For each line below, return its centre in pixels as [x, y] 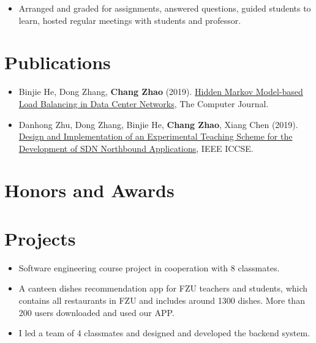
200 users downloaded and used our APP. [96, 312]
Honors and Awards [89, 190]
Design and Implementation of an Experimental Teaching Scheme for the [156, 136]
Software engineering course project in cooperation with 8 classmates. [149, 267]
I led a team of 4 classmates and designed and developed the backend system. [164, 333]
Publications [58, 62]
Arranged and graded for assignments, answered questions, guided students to [165, 8]
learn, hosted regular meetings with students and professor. [130, 20]
